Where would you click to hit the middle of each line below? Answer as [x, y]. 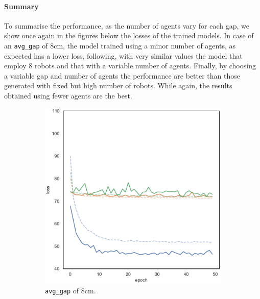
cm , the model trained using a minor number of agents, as [145, 45]
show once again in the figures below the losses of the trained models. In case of [129, 35]
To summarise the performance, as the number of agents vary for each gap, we [127, 25]
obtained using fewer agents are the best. [68, 96]
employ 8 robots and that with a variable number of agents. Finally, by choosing [130, 66]
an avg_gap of [26, 45]
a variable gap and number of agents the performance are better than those [122, 75]
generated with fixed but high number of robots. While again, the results [118, 85]
